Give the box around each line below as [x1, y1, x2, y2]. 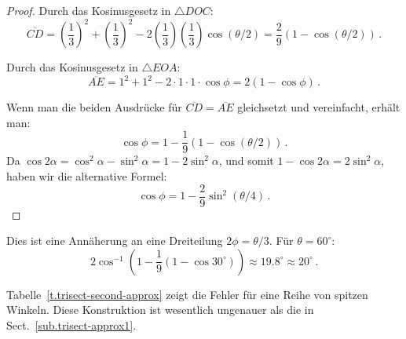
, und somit [218, 152, 274, 169]
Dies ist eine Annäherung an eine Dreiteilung [6, 232, 223, 249]
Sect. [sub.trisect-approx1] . [6, 317, 137, 334]
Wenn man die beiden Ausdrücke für [6, 99, 182, 115]
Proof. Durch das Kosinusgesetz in [6, 2, 171, 18]
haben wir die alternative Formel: [6, 168, 167, 184]
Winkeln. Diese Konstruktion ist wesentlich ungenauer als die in [6, 301, 314, 318]
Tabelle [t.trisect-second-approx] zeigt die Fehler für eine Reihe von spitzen [6, 286, 368, 302]
